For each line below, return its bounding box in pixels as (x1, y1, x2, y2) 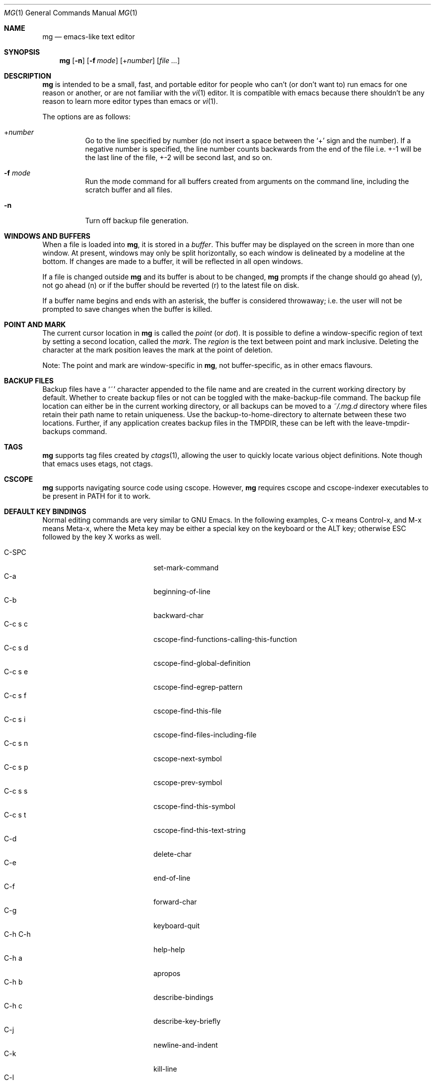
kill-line (153, 1065, 177, 1073)
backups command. (42, 427, 107, 436)
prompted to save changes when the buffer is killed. (42, 305, 213, 313)
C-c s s (4, 787, 28, 795)
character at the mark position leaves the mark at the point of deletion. (42, 346, 273, 354)
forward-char (153, 898, 197, 906)
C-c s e (4, 667, 28, 676)
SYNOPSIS (4, 48, 40, 56)
